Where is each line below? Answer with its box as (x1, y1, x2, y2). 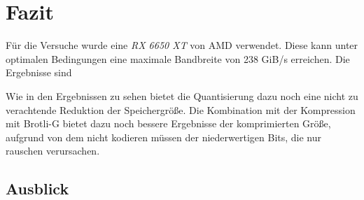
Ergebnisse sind (6, 65, 72, 80)
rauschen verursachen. (6, 143, 100, 158)
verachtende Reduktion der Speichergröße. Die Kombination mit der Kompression (6, 102, 356, 117)
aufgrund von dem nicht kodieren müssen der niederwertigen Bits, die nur (6, 129, 322, 144)
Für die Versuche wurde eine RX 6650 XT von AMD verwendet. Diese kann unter (6, 38, 358, 52)
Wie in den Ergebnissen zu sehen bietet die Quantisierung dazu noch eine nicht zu (6, 88, 358, 103)
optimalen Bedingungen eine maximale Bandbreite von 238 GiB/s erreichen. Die (6, 51, 350, 66)
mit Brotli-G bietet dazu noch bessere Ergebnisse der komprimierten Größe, (6, 116, 331, 131)
